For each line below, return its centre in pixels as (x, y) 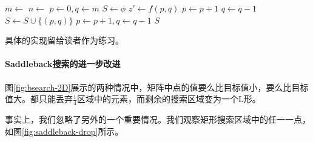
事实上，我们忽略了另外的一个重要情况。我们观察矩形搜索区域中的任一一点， (158, 119)
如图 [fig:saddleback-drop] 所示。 (64, 131)
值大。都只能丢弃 (39, 99)
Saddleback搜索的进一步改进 (63, 64)
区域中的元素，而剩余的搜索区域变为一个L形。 (169, 99)
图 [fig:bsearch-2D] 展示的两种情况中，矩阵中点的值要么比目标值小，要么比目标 (157, 87)
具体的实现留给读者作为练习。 (64, 40)
